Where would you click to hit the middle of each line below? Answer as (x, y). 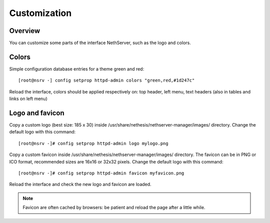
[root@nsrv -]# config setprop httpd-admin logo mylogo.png (93, 143)
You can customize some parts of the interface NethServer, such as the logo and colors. (100, 43)
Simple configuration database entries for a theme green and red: (77, 69)
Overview (25, 31)
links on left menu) (28, 99)
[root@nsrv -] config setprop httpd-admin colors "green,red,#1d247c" (106, 80)
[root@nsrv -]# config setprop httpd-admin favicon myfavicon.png (101, 173)
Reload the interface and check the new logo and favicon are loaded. (80, 184)
